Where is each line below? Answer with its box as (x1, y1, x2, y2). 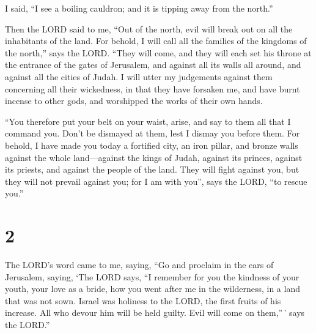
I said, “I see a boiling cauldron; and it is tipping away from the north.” (5, 2, 273, 14)
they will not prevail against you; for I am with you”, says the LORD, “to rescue (5, 174, 307, 187)
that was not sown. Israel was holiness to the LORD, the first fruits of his (5, 294, 281, 307)
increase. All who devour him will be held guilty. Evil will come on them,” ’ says (5, 306, 305, 319)
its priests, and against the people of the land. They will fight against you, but (5, 163, 299, 176)
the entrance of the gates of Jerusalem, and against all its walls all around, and (5, 58, 301, 71)
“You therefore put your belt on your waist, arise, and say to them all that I (5, 114, 291, 127)
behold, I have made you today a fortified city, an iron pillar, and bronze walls (5, 138, 298, 151)
